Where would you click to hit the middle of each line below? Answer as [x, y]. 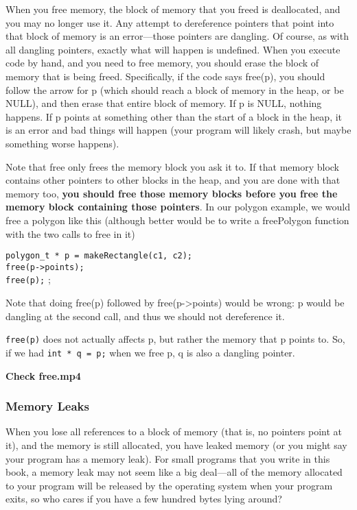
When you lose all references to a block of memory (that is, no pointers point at [174, 432]
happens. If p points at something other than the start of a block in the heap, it [174, 116]
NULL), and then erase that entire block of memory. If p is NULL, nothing [164, 103]
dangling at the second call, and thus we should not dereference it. [145, 316]
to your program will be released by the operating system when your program [169, 485]
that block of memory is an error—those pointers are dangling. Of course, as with [177, 36]
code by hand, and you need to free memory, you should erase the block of [162, 63]
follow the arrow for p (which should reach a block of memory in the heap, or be [175, 89]
